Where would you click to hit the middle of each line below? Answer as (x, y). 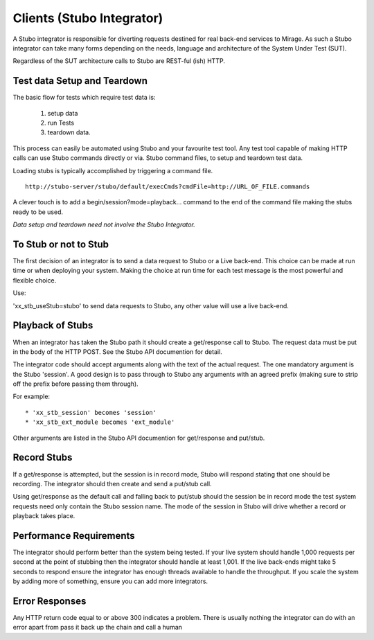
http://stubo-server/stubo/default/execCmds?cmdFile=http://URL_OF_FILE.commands (168, 186)
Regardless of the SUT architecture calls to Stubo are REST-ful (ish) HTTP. (119, 61)
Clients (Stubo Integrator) (88, 18)
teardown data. (69, 132)
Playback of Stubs (53, 326)
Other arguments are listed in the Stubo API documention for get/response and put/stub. (139, 438)
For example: (32, 397)
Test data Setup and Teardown (80, 81)
